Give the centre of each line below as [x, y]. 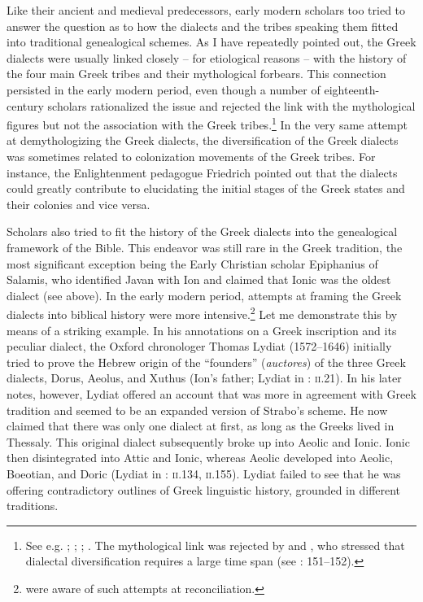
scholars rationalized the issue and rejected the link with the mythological [231, 105]
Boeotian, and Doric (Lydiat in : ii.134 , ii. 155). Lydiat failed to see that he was [204, 473]
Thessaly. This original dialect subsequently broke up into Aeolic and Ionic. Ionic [208, 441]
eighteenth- [352, 89]
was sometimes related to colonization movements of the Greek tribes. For [191, 156]
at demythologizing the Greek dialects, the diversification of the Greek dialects [203, 140]
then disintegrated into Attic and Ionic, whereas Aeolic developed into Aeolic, [200, 458]
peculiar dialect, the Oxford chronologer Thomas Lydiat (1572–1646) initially [199, 346]
